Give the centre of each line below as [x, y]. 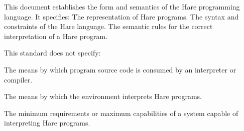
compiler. [18, 79]
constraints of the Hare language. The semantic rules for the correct [108, 26]
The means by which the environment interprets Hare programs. [103, 96]
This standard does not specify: [52, 53]
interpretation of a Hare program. [56, 36]
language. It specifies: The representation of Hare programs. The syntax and [121, 16]
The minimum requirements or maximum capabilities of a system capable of [121, 113]
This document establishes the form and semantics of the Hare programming [122, 6]
